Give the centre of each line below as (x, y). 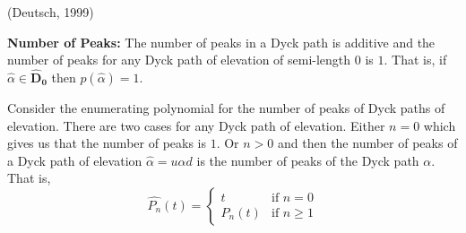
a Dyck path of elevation (75, 160)
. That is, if (415, 60)
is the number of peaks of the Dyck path (308, 160)
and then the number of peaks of (368, 143)
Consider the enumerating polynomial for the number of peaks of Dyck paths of (226, 108)
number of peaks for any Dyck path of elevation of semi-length (179, 60)
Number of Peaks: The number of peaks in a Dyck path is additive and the (221, 42)
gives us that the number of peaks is (107, 143)
